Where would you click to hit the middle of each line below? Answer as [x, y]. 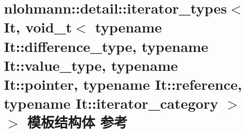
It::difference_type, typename [106, 46]
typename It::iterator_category [111, 103]
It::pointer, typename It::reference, [123, 84]
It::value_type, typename [91, 65]
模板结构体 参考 [77, 122]
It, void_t [38, 27]
